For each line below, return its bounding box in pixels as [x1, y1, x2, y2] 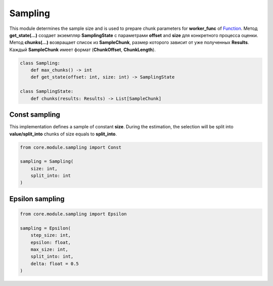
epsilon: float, [30, 239, 71, 245]
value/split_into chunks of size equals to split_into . [9, 131, 117, 137]
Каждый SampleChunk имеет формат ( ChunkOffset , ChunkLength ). [9, 46, 156, 53]
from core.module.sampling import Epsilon [20, 211, 127, 217]
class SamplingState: [20, 89, 74, 94]
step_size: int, [30, 232, 71, 238]
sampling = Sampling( [20, 159, 74, 164]
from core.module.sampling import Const [20, 145, 121, 150]
